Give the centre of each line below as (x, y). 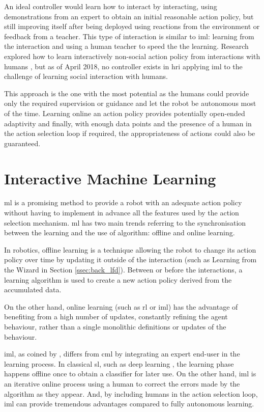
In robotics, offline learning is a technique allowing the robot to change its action (130, 249)
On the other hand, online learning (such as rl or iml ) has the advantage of (121, 306)
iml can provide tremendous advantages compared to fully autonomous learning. (129, 404)
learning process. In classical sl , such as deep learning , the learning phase (119, 363)
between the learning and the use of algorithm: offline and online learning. (120, 232)
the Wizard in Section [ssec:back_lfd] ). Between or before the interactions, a (123, 269)
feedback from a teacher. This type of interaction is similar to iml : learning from (129, 36)
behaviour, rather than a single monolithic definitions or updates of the (115, 326)
